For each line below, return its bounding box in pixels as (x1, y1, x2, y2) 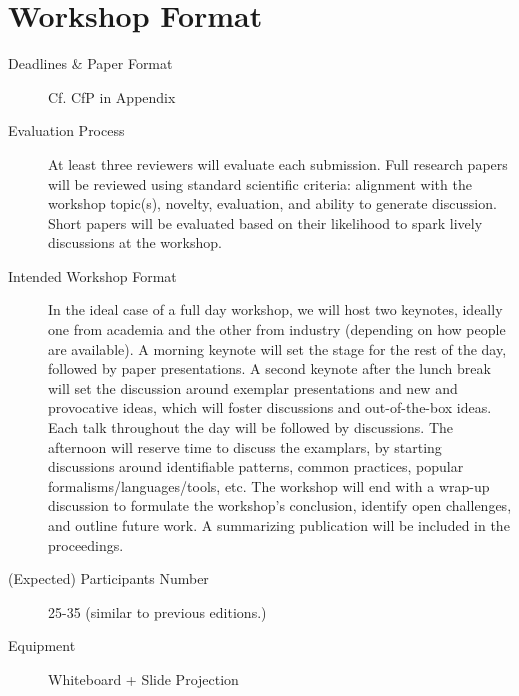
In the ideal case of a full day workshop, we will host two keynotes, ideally (48, 299, 503, 320)
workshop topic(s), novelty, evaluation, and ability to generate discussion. (48, 193, 497, 214)
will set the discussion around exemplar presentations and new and (48, 377, 458, 398)
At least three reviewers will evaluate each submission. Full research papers (48, 153, 508, 174)
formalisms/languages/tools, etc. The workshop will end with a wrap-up (48, 475, 490, 496)
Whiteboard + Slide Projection (48, 668, 239, 689)
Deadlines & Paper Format (8, 53, 173, 74)
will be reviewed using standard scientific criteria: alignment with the (48, 173, 472, 194)
